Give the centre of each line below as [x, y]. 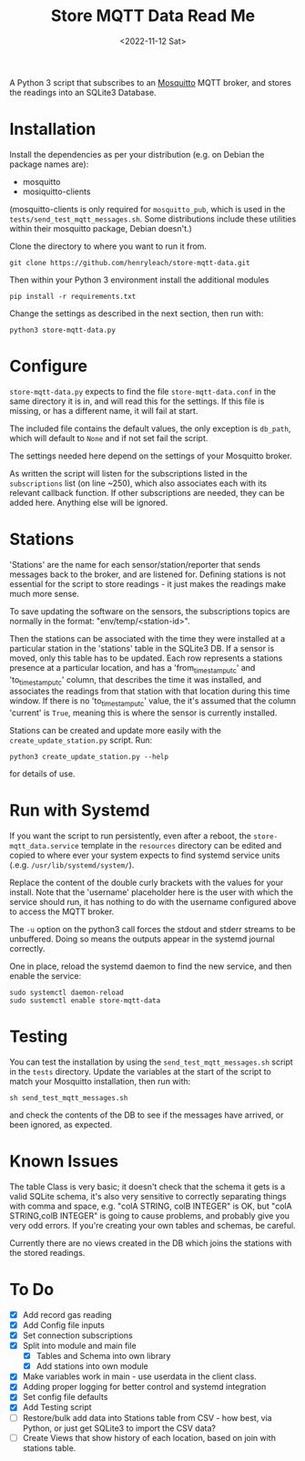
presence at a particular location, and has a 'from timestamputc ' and [132, 669]
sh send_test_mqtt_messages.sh [69, 1098]
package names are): [49, 164]
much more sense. [44, 593]
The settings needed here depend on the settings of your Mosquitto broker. [151, 456]
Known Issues [64, 1162]
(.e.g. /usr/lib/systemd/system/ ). [72, 865]
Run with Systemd [80, 811]
